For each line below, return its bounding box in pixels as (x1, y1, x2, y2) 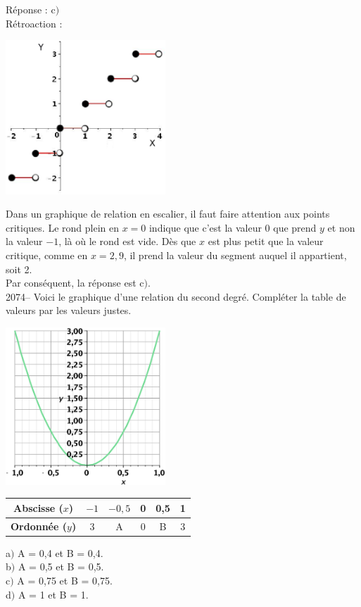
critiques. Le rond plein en (6, 220, 119, 234)
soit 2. (6, 261, 32, 276)
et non (327, 220, 355, 234)
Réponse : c (6, 2, 56, 16)
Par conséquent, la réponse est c (6, 275, 144, 290)
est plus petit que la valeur (208, 234, 324, 249)
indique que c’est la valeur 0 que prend (148, 220, 317, 234)
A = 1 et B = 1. (18, 587, 89, 601)
